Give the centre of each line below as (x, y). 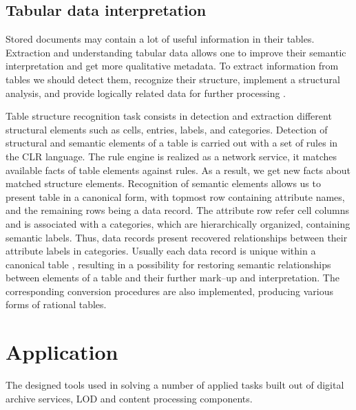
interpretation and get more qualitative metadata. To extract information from (172, 66)
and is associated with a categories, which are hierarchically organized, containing (178, 223)
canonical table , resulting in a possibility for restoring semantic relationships (168, 264)
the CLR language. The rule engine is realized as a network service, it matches (171, 156)
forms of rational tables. (56, 304)
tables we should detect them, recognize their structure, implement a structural (173, 79)
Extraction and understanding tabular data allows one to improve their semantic (176, 52)
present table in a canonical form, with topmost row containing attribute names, (175, 196)
